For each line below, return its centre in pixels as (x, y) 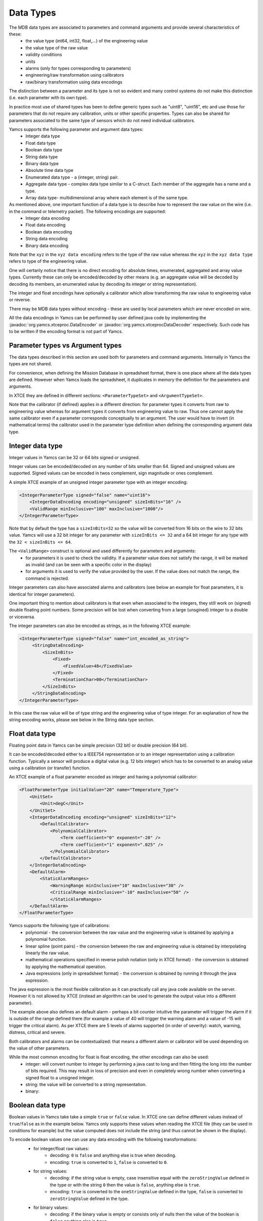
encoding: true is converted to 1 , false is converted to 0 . (109, 1162)
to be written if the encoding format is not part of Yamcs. (66, 331)
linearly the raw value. (48, 953)
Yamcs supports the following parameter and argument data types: (76, 129)
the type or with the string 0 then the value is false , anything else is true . (125, 1185)
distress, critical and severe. (37, 1032)
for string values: (50, 1171)
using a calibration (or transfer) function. (50, 768)
